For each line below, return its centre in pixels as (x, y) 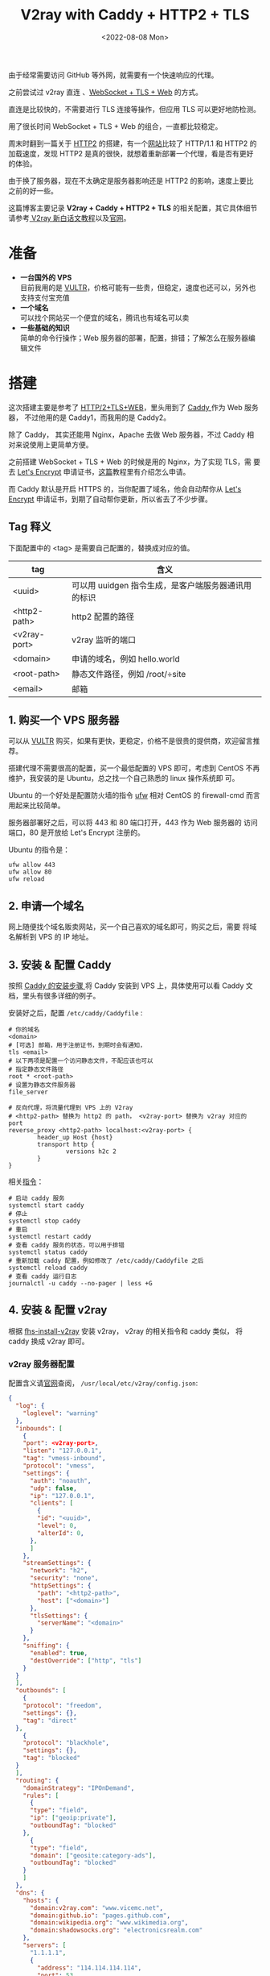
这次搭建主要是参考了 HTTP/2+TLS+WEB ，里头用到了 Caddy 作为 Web (125, 407)
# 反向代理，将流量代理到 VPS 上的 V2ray (71, 1108)
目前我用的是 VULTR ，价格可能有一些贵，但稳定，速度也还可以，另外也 (138, 287)
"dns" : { (30, 1893)
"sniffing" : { (46, 1646)
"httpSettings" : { (60, 1586)
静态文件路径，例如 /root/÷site (129, 674)
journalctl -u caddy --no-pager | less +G (80, 1284)
